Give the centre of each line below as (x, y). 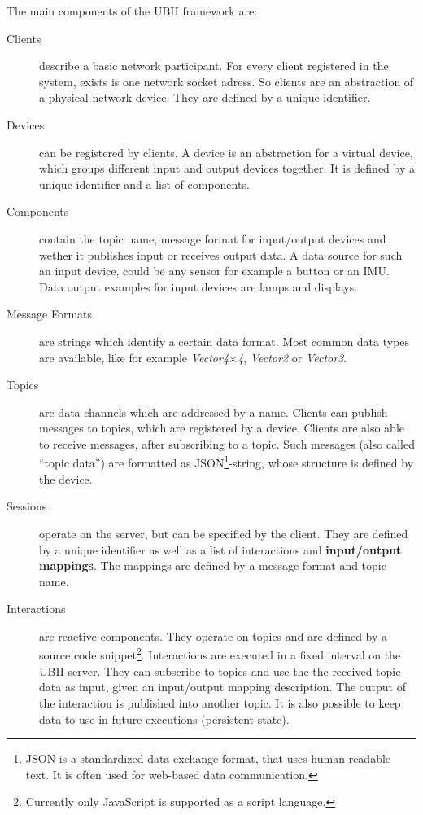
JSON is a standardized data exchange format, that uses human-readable (208, 758)
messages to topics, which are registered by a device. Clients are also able (222, 428)
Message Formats (50, 314)
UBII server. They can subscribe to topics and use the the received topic (220, 670)
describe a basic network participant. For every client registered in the (214, 66)
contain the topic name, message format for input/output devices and (213, 238)
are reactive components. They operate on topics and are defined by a (214, 635)
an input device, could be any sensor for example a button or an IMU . (214, 271)
